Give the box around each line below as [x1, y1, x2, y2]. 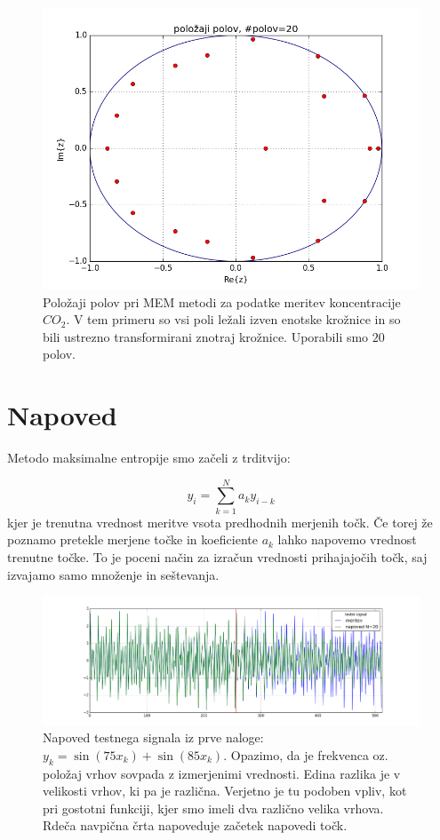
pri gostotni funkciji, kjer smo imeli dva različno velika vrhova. [43, 798, 384, 817]
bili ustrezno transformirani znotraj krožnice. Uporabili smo [43, 327, 369, 345]
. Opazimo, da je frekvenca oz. [223, 745, 388, 764]
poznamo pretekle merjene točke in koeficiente [7, 530, 258, 549]
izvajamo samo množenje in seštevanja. [7, 565, 220, 583]
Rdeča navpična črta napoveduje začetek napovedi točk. [43, 816, 348, 835]
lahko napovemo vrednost [277, 530, 417, 549]
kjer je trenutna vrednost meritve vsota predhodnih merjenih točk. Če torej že [7, 512, 433, 531]
